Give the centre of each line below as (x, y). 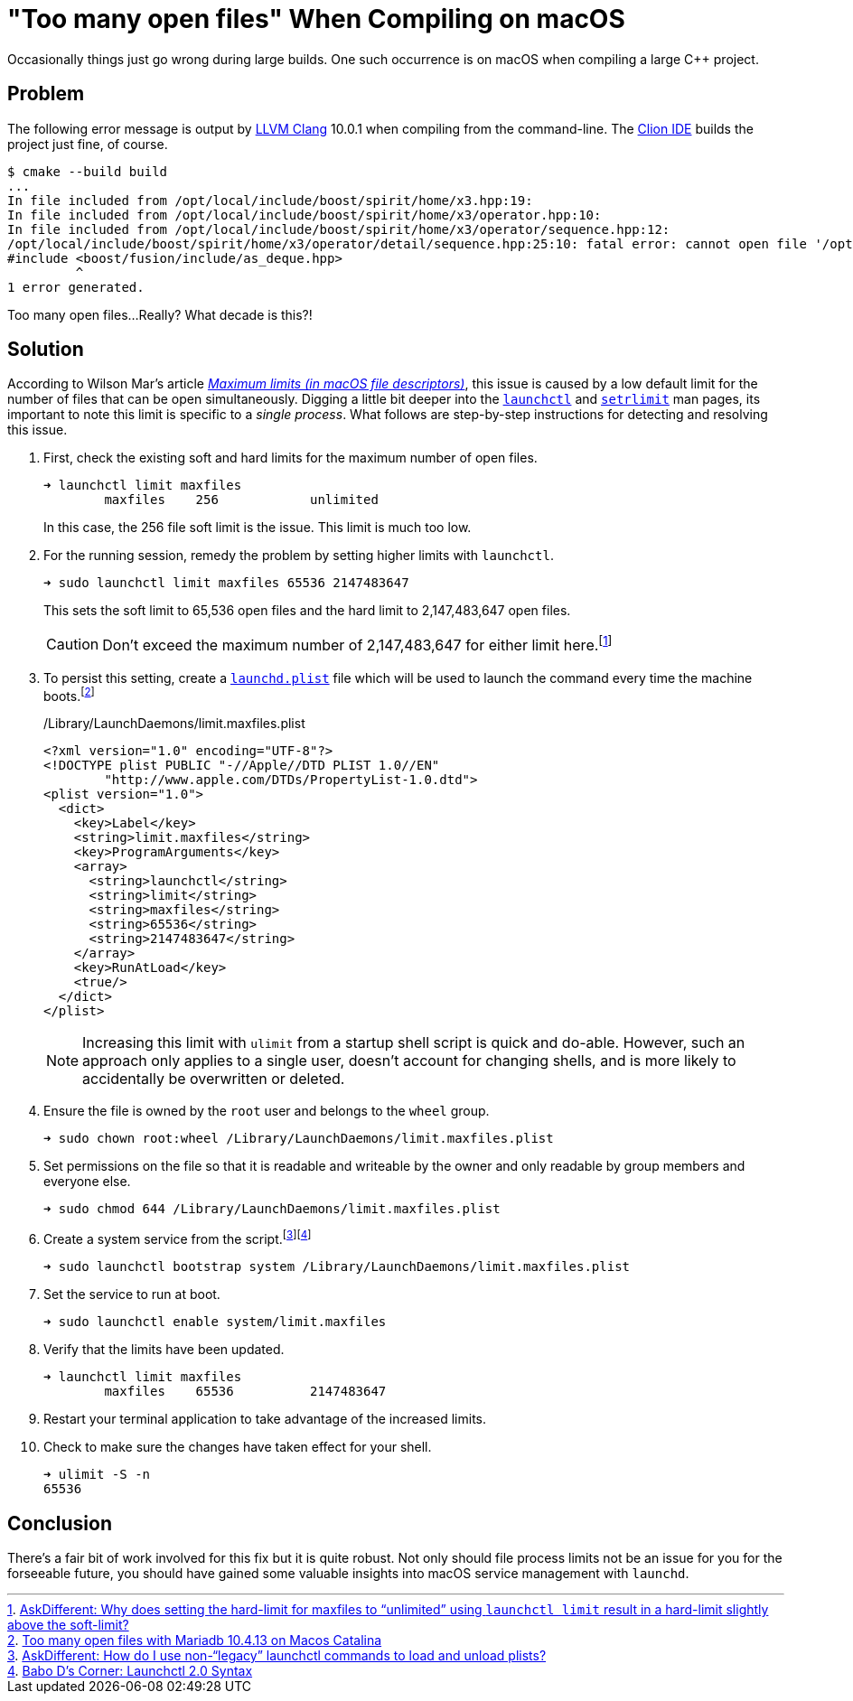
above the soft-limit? (68, 1624)
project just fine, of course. (88, 144)
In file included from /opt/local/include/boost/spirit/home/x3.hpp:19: (270, 200)
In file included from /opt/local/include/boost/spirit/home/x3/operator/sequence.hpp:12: (339, 229)
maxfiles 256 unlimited (241, 500)
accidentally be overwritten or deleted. (214, 1079)
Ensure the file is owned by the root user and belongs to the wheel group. (267, 1111)
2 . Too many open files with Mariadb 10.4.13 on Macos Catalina (195, 1640)
